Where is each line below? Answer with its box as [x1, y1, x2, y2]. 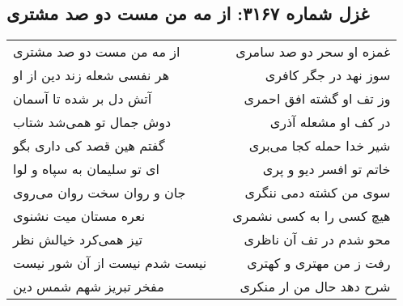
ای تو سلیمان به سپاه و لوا [13, 159, 159, 179]
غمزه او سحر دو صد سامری [235, 42, 391, 62]
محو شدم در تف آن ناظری [244, 230, 391, 249]
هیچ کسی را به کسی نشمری [232, 206, 391, 226]
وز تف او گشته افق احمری [244, 89, 391, 108]
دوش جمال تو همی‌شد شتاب [13, 113, 172, 132]
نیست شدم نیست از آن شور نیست [13, 253, 207, 273]
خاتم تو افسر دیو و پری [262, 159, 391, 179]
